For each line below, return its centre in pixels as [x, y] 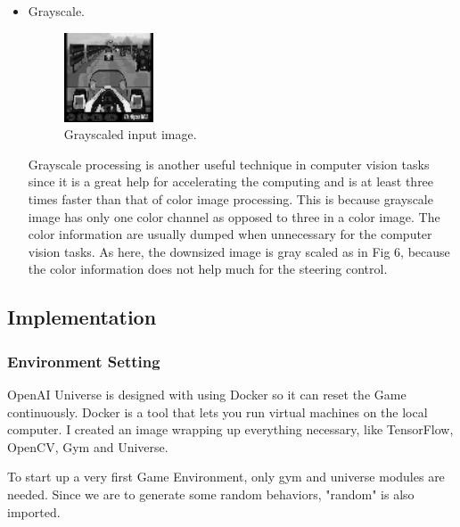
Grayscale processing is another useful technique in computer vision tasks [229, 164]
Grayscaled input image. [130, 134]
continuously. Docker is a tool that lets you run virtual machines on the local [218, 412]
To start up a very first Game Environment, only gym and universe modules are [226, 477]
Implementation [82, 317]
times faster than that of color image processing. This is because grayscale [230, 199]
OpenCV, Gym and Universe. [88, 446]
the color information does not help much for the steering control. [208, 269]
